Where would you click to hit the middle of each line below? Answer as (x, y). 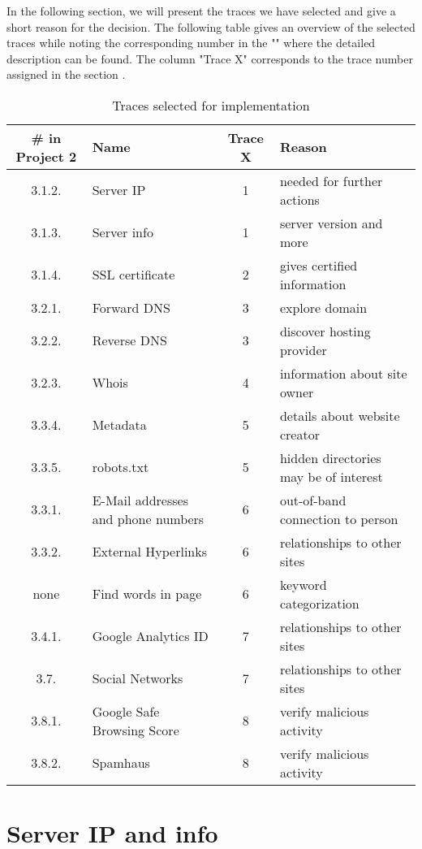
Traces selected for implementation (211, 105)
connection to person (339, 518)
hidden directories (330, 457)
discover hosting (325, 331)
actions (299, 199)
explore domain (323, 307)
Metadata (119, 425)
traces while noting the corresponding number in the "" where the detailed (191, 43)
